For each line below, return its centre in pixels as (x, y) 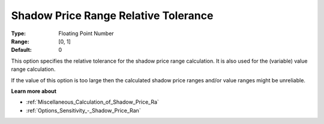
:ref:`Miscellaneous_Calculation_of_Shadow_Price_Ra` (92, 102)
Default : (22, 50)
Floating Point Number (86, 33)
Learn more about (34, 91)
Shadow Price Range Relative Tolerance (112, 15)
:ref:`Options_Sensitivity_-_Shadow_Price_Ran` (83, 110)
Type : (19, 33)
